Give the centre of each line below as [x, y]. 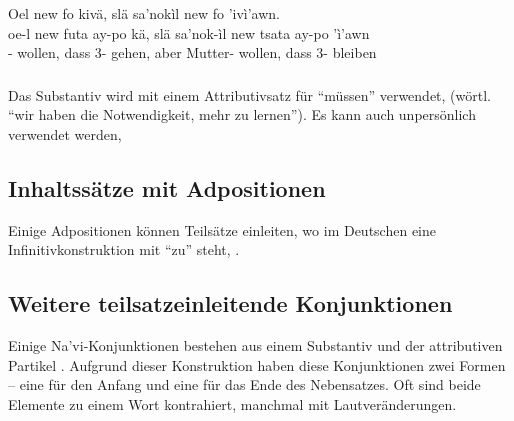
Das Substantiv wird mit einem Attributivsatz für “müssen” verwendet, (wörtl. [249, 94]
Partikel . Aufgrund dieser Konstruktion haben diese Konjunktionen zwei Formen [257, 364]
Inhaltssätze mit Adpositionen [167, 187]
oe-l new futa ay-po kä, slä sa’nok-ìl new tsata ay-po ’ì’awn [189, 32]
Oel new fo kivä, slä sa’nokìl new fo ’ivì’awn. [144, 13]
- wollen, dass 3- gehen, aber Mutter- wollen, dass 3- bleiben [192, 52]
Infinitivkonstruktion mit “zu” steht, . [124, 249]
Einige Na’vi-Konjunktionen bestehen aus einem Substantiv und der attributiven [255, 345]
